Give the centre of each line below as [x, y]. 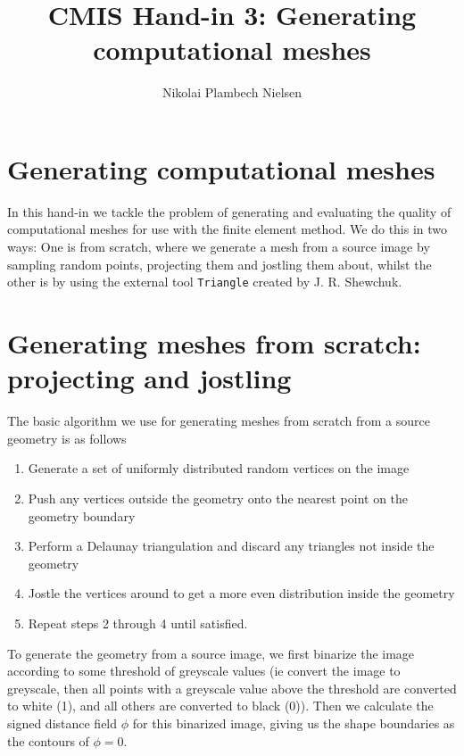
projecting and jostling [149, 378]
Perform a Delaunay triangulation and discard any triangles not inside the [231, 546]
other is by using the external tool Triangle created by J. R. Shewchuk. [205, 282]
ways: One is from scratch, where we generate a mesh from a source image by [219, 247]
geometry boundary [82, 515]
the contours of [48, 740]
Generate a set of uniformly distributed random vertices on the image [219, 468]
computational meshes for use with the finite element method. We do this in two [228, 229]
